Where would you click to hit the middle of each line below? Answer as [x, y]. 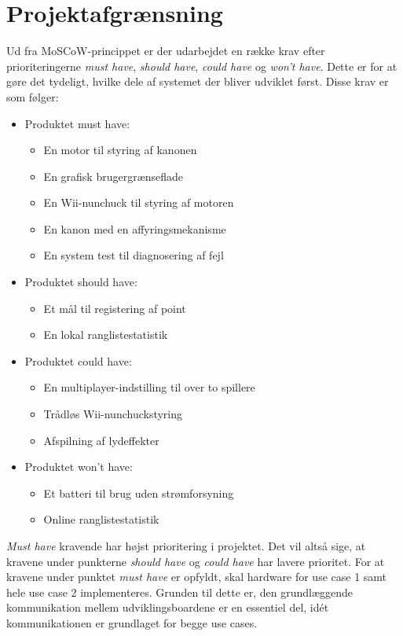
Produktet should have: [81, 282]
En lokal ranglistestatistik [106, 335]
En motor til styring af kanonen [120, 150]
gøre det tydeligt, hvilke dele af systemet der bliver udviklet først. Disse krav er [198, 81]
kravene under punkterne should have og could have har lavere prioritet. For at [196, 561]
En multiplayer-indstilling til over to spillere [149, 387]
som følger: [33, 96]
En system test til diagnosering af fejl [134, 255]
